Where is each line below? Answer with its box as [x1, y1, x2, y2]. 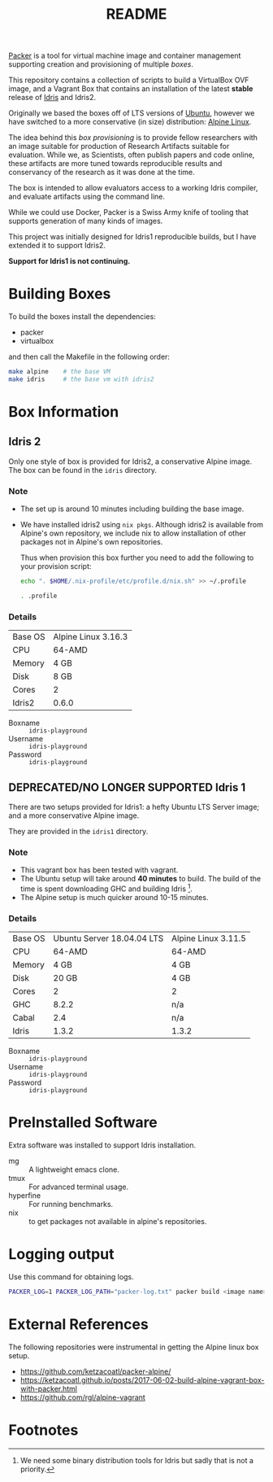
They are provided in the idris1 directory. [8, 827, 149, 837]
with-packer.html [19, 1384, 77, 1393]
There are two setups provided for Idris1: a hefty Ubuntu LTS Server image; [8, 802, 260, 812]
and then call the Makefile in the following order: [8, 352, 171, 362]
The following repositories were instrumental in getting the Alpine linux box [8, 1342, 259, 1352]
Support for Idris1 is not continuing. [8, 256, 131, 266]
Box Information [8, 403, 119, 422]
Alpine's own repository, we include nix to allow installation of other [19, 528, 246, 538]
